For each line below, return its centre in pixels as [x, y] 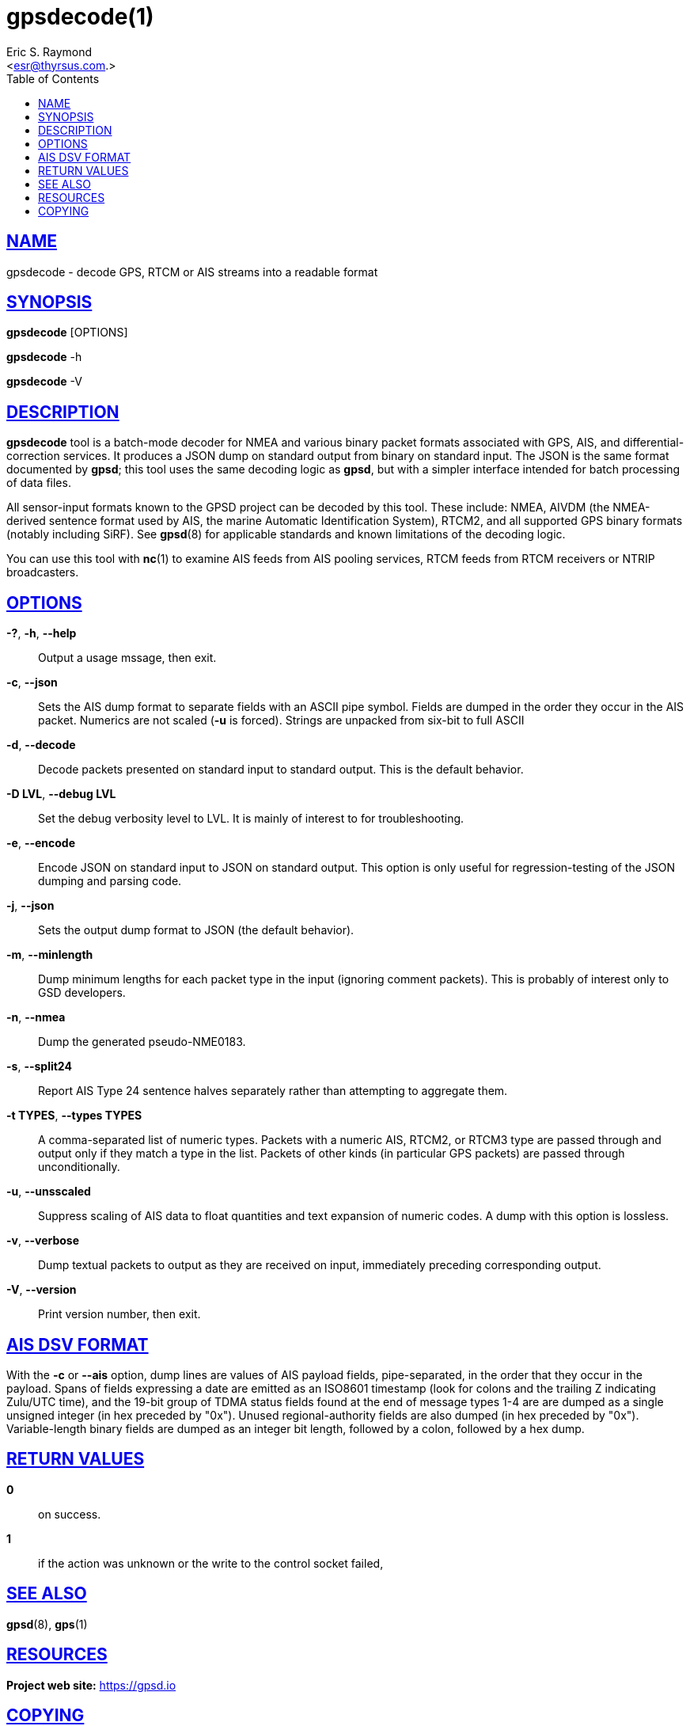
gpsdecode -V [44, 382]
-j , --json [30, 906]
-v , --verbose [43, 1241]
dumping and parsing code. [110, 881]
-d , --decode [41, 745]
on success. [70, 1514]
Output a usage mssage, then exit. [127, 658]
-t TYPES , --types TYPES [74, 1116]
